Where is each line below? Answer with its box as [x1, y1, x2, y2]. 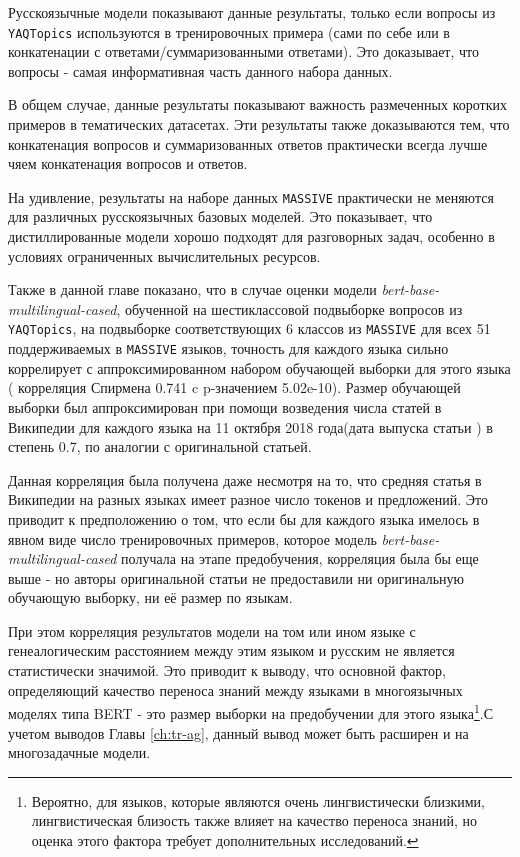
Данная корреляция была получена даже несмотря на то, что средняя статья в [8, 469, 482, 490]
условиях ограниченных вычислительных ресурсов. [8, 245, 321, 266]
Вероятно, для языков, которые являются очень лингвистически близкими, [31, 790, 485, 811]
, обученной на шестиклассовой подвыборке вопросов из [116, 298, 463, 319]
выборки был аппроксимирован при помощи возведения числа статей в [8, 396, 442, 417]
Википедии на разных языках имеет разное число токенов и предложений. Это [8, 489, 488, 510]
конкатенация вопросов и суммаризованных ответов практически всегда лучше [8, 133, 488, 154]
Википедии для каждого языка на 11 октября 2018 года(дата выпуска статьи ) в [8, 416, 493, 437]
